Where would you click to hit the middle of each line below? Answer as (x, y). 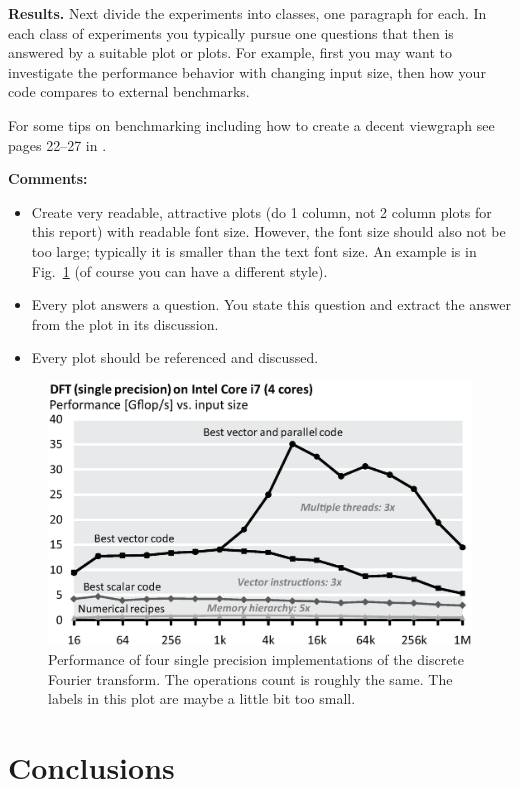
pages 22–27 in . (57, 144)
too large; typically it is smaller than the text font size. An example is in (254, 250)
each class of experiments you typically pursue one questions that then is (231, 32)
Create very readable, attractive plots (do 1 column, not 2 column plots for (261, 211)
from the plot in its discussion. (125, 323)
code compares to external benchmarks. (129, 91)
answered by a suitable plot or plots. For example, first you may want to (230, 52)
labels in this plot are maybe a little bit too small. (202, 698)
